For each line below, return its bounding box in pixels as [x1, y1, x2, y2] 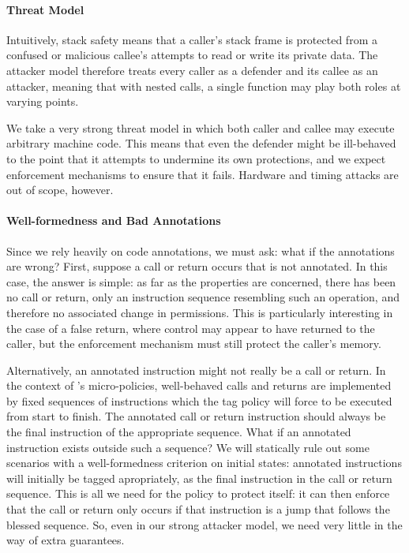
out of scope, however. [6, 181, 114, 198]
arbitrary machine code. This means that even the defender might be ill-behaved [6, 135, 396, 151]
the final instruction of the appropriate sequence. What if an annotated [6, 424, 351, 440]
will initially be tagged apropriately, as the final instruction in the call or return [6, 469, 392, 486]
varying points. [6, 93, 79, 110]
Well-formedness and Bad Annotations [6, 212, 221, 229]
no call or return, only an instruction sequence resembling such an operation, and [6, 289, 400, 305]
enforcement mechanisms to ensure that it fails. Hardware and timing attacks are [6, 166, 399, 182]
